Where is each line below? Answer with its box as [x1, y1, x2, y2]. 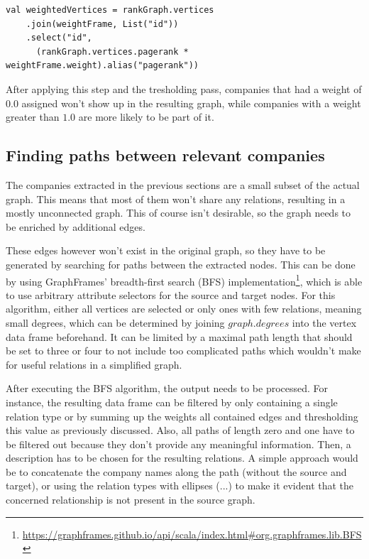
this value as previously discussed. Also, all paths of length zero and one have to [6, 423, 355, 438]
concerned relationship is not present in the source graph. [6, 492, 255, 507]
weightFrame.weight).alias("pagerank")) [6, 60, 199, 71]
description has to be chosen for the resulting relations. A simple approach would [6, 450, 358, 465]
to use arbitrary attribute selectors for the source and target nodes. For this [6, 287, 336, 302]
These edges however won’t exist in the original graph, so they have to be [6, 243, 326, 258]
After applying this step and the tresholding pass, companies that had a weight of [6, 81, 362, 96]
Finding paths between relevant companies [6, 144, 325, 166]
